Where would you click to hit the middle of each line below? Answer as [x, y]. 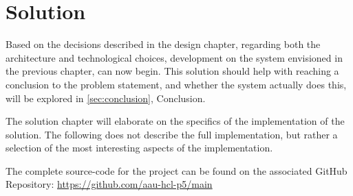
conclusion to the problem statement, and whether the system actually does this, [176, 84]
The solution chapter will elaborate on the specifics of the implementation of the [175, 121]
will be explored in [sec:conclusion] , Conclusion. [106, 98]
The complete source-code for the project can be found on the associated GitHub [176, 170]
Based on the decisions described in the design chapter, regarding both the [163, 44]
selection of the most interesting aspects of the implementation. [139, 148]
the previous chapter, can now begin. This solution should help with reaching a [172, 71]
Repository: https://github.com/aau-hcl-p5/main [109, 184]
